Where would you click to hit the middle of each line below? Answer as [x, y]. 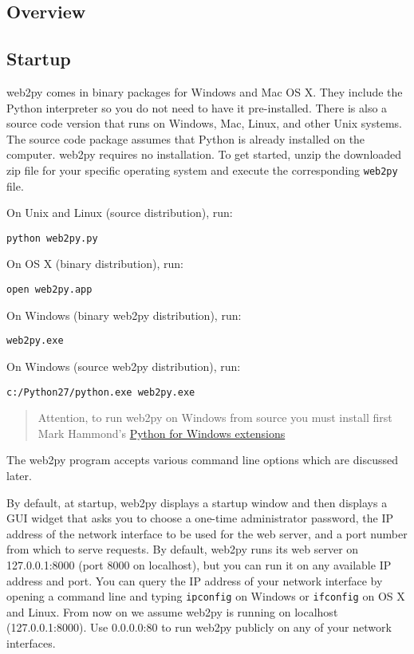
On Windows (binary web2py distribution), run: [124, 315]
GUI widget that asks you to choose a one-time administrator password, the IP [200, 518]
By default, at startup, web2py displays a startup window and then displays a [197, 502]
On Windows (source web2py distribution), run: [124, 366]
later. [19, 475]
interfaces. [31, 642]
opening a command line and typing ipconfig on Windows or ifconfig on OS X [206, 596]
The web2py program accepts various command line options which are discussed [202, 460]
